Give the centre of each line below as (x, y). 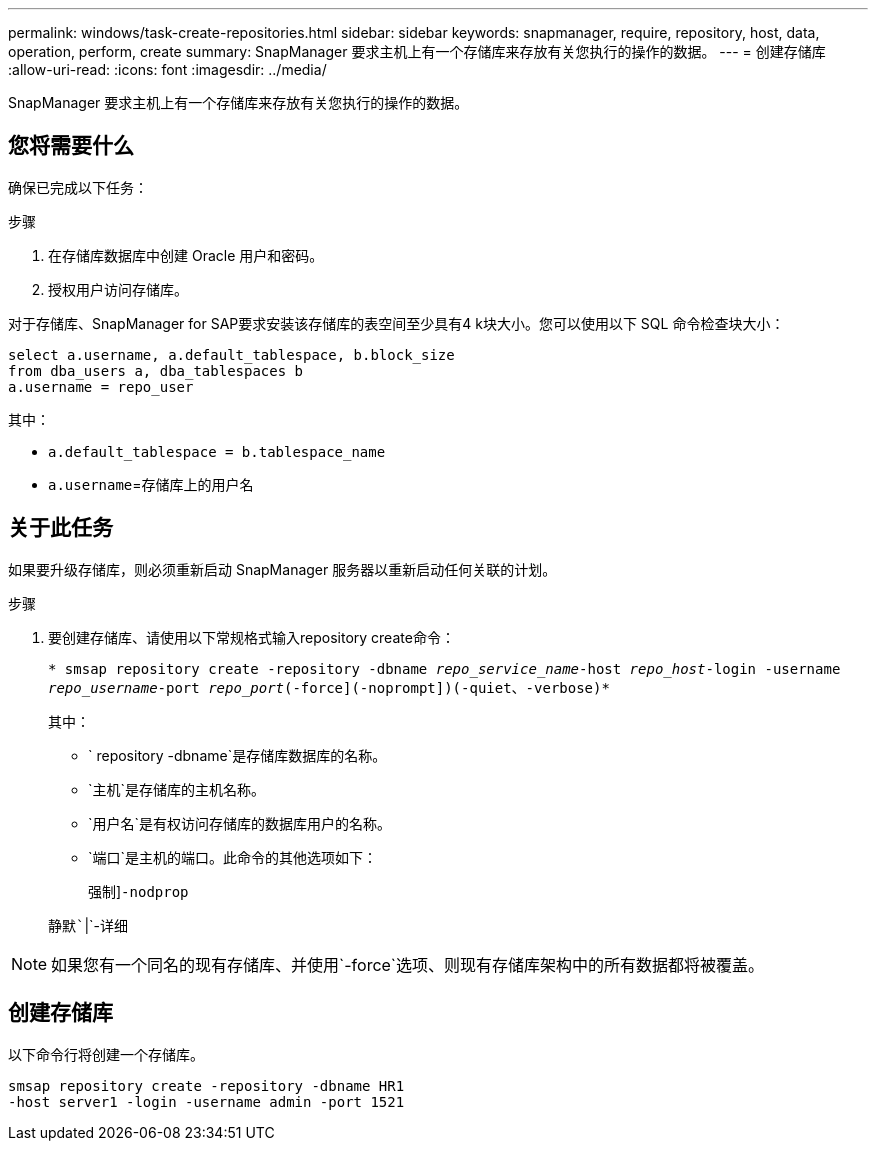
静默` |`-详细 (88, 925)
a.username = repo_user (101, 386)
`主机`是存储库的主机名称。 (177, 789)
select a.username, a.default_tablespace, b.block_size (231, 354)
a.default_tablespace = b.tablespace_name (217, 451)
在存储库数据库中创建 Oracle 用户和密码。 (186, 255)
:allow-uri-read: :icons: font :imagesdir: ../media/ (167, 69)
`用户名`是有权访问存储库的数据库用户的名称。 (240, 823)
